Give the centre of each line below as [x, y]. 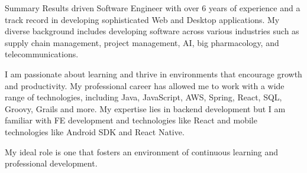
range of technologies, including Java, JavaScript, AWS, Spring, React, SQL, [143, 97]
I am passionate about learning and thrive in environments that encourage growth [153, 74]
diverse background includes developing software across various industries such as [152, 31]
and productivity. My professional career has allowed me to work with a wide [145, 85]
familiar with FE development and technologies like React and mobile [131, 120]
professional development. [51, 163]
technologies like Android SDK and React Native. [95, 131]
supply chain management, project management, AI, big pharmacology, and [142, 42]
